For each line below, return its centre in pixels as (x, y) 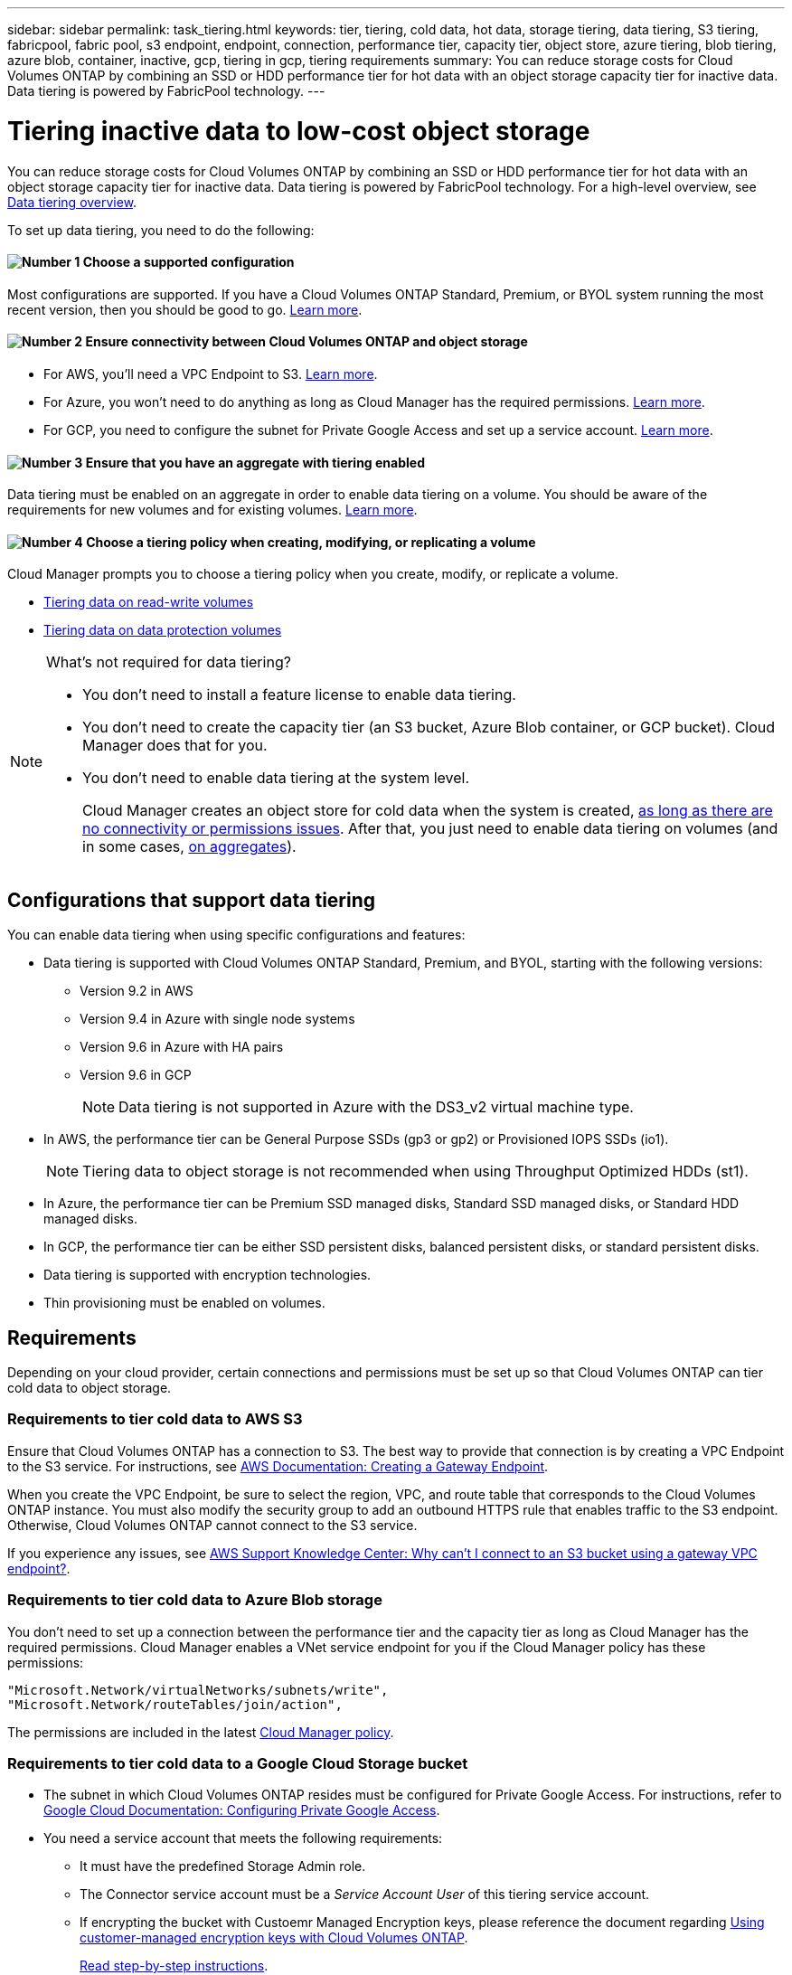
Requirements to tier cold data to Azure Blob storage (195, 1600)
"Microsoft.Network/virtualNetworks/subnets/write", (198, 1690)
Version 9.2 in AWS (137, 991)
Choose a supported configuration (189, 262)
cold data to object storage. (90, 1388)
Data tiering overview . (72, 202)
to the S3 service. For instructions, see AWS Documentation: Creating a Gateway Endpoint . (278, 1466)
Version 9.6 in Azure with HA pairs (182, 1047)
